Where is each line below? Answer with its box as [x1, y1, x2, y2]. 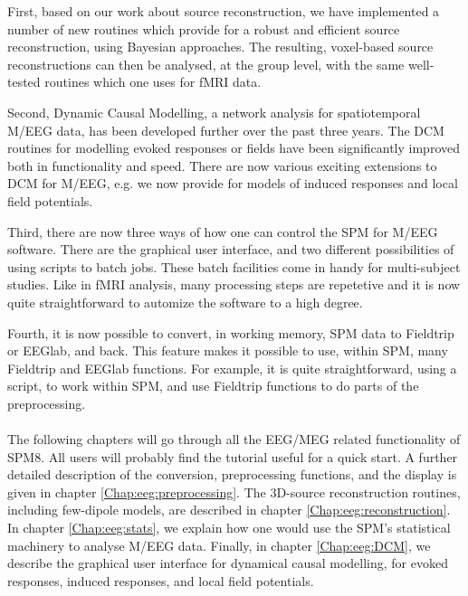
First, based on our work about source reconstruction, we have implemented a [7, 2, 440, 20]
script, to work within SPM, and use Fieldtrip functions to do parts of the [7, 376, 419, 395]
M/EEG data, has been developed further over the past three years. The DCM [7, 120, 444, 139]
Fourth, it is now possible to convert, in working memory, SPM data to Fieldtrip [7, 323, 454, 342]
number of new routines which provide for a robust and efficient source [7, 19, 400, 38]
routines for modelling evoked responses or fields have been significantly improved [7, 138, 460, 157]
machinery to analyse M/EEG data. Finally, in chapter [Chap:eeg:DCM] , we [7, 535, 431, 554]
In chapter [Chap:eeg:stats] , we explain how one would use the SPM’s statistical [7, 518, 451, 537]
